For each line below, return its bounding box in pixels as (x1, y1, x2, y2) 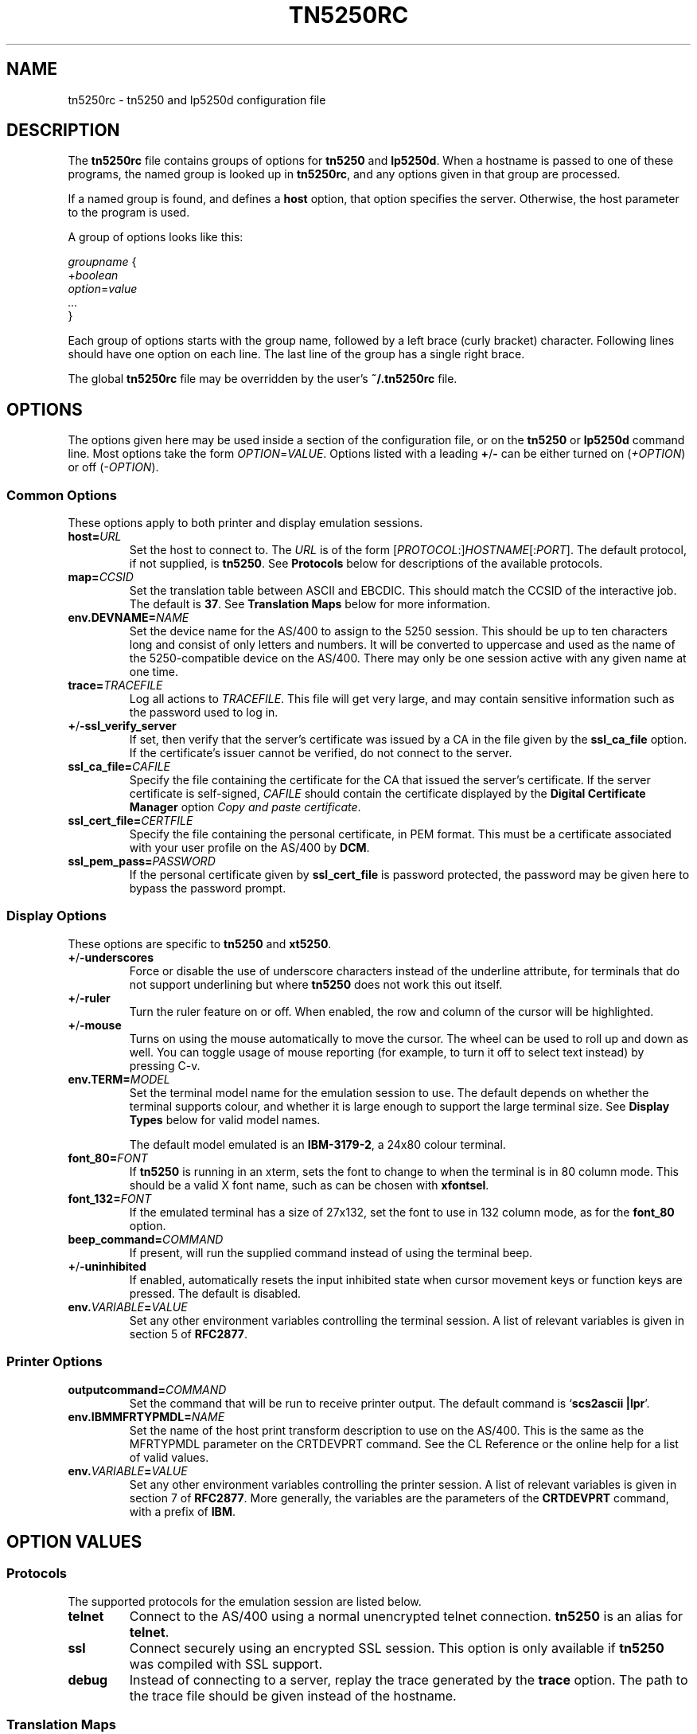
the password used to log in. (129, 705, 278, 720)
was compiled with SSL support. (129, 1655, 323, 1672)
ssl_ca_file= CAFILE (68, 760, 171, 774)
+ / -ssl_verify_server (68, 719, 177, 733)
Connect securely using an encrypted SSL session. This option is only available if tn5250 (129, 1639, 664, 1656)
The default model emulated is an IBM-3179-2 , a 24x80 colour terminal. (129, 1137, 506, 1151)
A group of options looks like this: (68, 230, 243, 244)
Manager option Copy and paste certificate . (129, 800, 361, 814)
